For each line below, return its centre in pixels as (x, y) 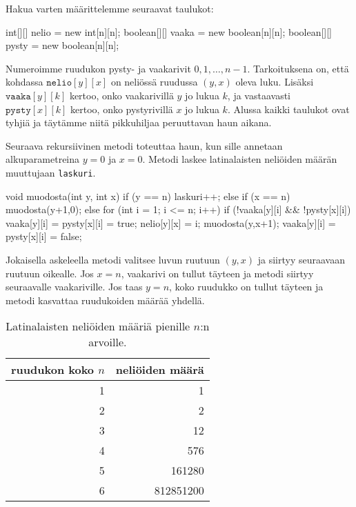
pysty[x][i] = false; (44, 236)
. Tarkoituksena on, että (298, 68)
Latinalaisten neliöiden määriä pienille (98, 326)
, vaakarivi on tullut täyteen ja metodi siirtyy (217, 273)
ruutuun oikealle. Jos (50, 273)
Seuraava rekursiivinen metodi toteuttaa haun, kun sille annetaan (144, 145)
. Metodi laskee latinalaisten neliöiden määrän (240, 159)
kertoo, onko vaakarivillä (121, 95)
